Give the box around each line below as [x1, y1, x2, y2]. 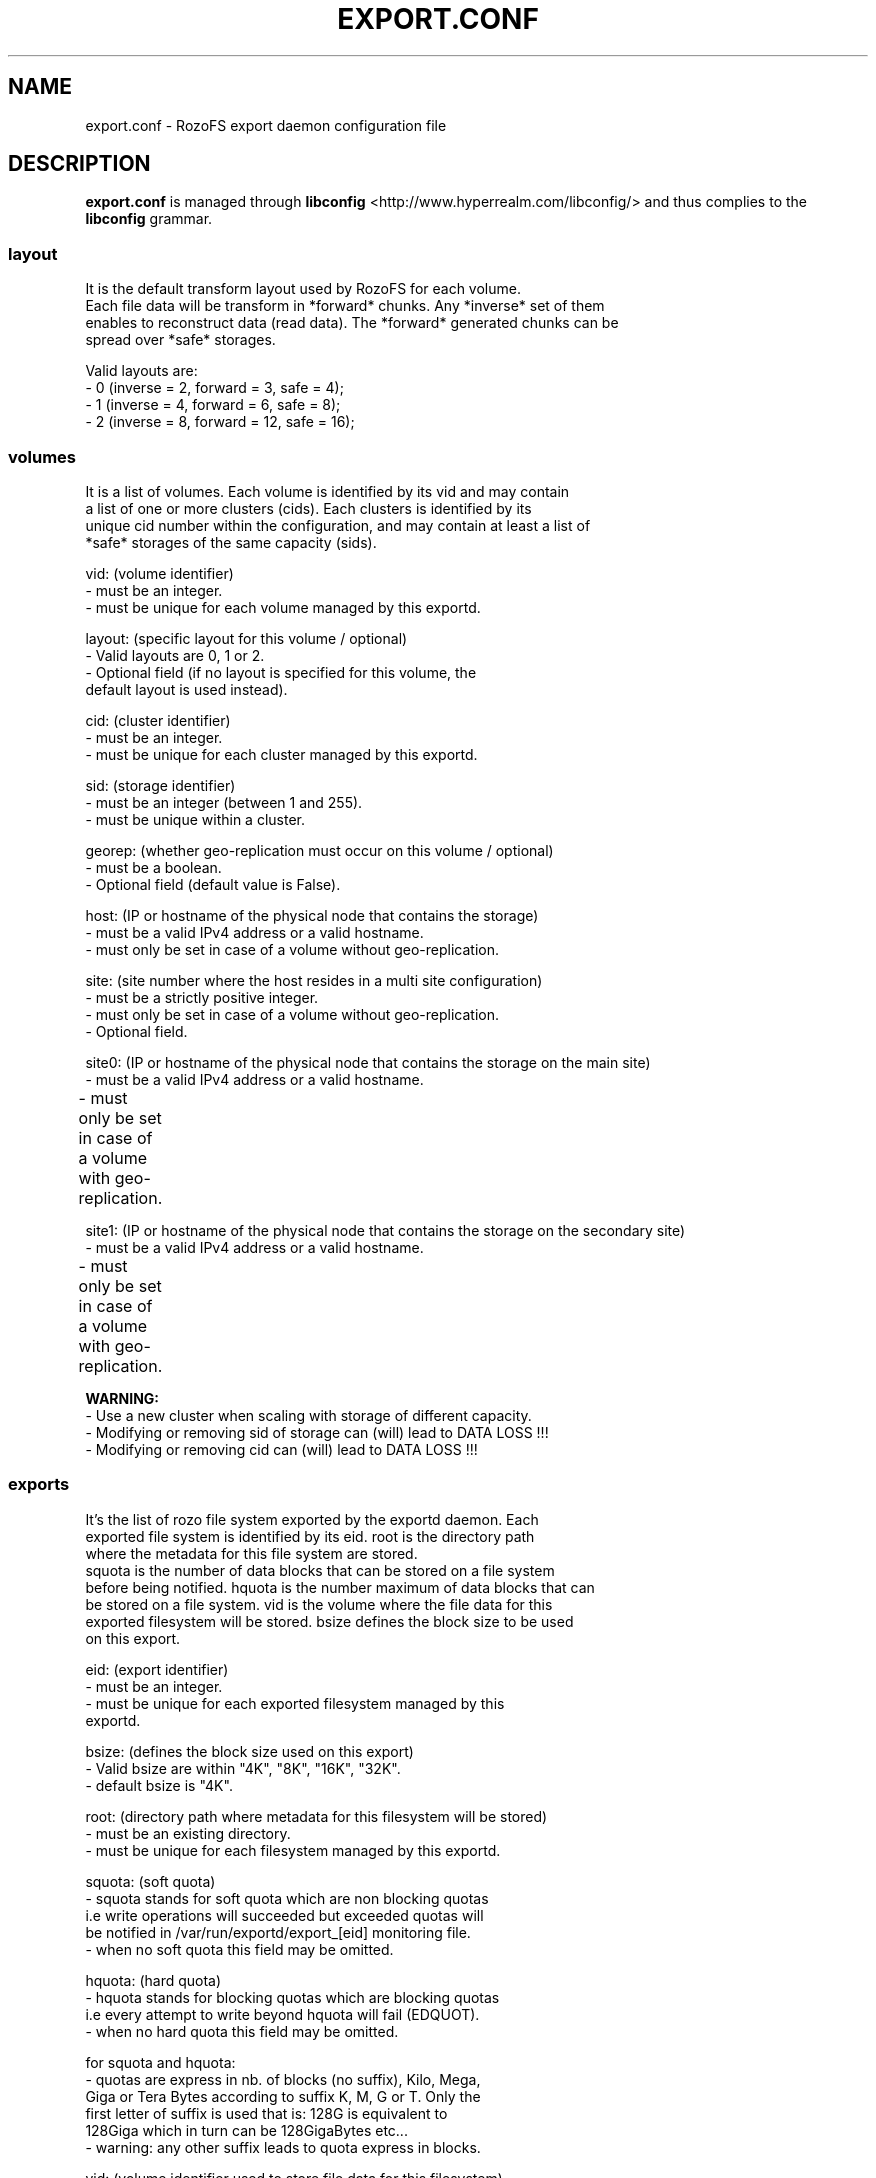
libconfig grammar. [85, 210, 213, 228]
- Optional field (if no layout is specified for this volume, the [85, 663, 477, 681]
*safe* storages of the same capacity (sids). [85, 533, 377, 551]
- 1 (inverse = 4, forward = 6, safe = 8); [85, 396, 341, 414]
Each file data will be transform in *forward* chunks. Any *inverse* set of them [85, 297, 605, 315]
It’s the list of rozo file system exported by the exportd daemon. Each [85, 1510, 539, 1528]
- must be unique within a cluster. [85, 810, 305, 828]
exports [8, 1474, 70, 1495]
